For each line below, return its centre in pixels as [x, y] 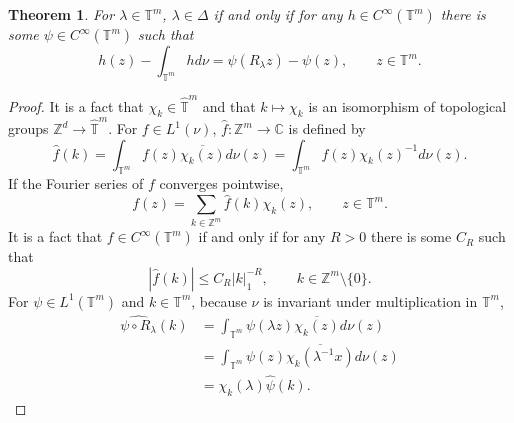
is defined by [327, 128]
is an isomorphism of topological [407, 105]
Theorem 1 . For [61, 14]
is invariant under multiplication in [370, 300]
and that [229, 105]
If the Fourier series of [76, 183]
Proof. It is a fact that [76, 105]
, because [219, 300]
